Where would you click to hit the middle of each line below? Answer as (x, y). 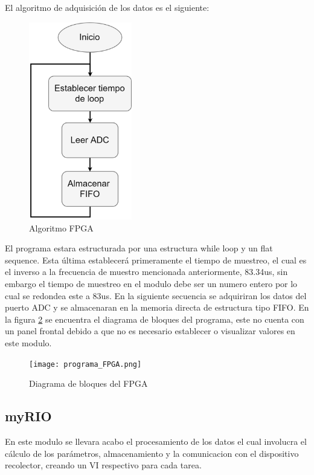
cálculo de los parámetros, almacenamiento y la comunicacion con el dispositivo (152, 453)
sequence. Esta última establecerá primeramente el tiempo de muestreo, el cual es (156, 260)
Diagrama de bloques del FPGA (88, 383)
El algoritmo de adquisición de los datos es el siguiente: (107, 7)
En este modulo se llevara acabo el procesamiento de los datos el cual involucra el (156, 441)
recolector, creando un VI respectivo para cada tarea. (103, 465)
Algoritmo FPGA (61, 228)
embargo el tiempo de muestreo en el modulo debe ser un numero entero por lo (151, 283)
